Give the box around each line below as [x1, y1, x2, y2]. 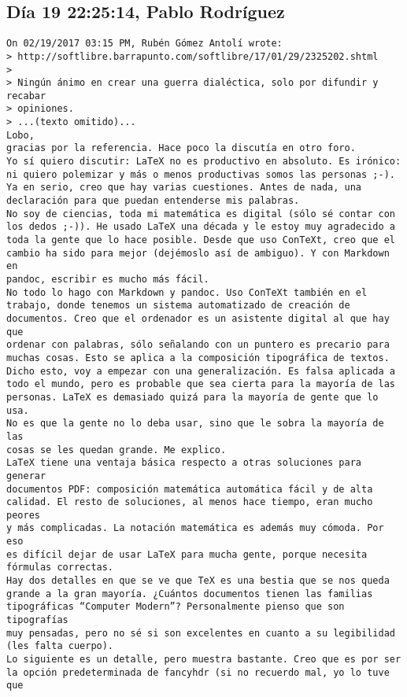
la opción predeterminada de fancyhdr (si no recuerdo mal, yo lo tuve [6, 666, 390, 678]
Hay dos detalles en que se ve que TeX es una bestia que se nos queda [6, 575, 390, 587]
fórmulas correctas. [6, 562, 114, 573]
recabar [6, 90, 46, 101]
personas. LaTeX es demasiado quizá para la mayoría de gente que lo [6, 391, 379, 403]
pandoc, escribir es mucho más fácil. [6, 274, 209, 286]
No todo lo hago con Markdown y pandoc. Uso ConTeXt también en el [6, 286, 368, 298]
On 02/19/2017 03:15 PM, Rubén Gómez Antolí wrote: [6, 38, 283, 50]
